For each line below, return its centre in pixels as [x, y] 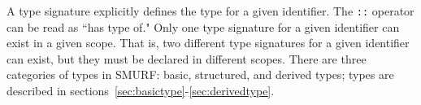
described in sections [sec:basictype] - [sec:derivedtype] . [141, 91]
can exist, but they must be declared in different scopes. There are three [187, 58]
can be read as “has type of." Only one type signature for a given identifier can [203, 26]
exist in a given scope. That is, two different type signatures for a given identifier [208, 43]
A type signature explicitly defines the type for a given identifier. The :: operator [210, 11]
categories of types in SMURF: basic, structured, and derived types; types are [200, 74]
